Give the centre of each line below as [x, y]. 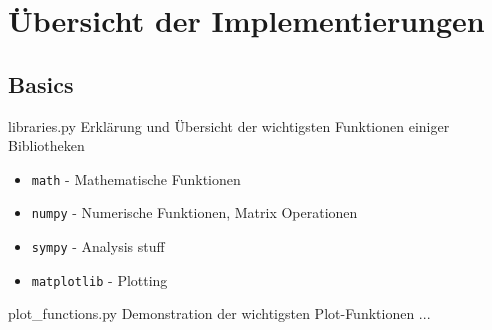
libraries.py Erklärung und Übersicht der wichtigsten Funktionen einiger [229, 125]
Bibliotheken [46, 145]
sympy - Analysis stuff [98, 246]
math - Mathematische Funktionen [136, 178]
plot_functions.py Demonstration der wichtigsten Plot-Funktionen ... [219, 313]
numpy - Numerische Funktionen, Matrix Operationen [194, 212]
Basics [41, 83]
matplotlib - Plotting [99, 279]
